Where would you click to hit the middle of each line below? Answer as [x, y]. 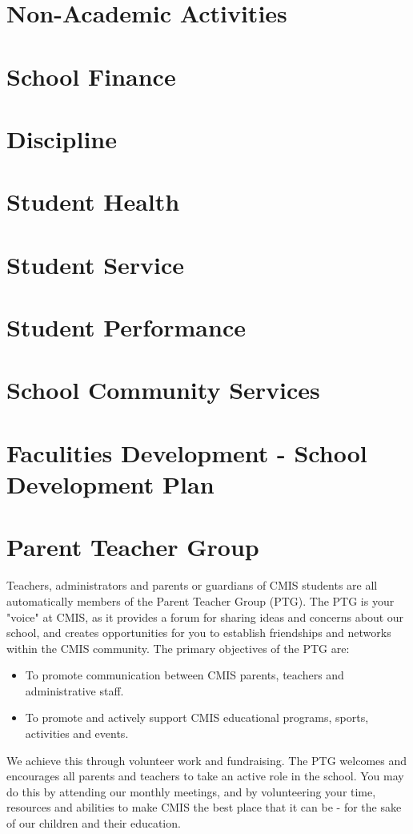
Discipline [62, 138]
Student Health [93, 201]
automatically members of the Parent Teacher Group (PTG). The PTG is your [200, 600]
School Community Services [163, 390]
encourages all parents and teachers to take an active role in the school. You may [205, 776]
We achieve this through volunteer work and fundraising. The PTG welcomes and [207, 760]
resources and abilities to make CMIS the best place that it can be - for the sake [204, 807]
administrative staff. [74, 690]
